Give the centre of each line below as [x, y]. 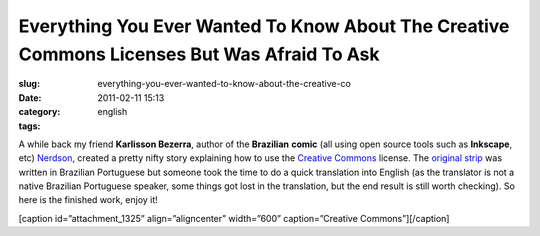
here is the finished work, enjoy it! [88, 200]
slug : [29, 84]
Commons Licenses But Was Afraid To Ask [199, 54]
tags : [29, 126]
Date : [30, 97]
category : [39, 112]
